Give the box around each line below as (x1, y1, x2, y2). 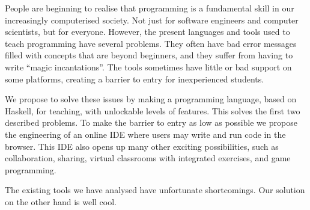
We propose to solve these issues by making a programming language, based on (5, 93, 297, 105)
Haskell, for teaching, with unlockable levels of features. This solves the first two (5, 104, 300, 117)
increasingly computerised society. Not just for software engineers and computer (5, 13, 299, 26)
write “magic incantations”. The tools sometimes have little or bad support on (5, 60, 292, 73)
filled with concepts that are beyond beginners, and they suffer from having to (5, 49, 293, 61)
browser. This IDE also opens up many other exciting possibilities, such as (5, 140, 279, 152)
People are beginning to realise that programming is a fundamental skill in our (5, 2, 294, 14)
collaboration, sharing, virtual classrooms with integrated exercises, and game (5, 152, 291, 164)
